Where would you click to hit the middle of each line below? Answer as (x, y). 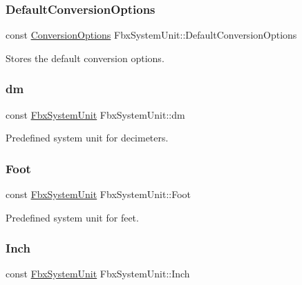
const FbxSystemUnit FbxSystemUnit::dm (95, 114)
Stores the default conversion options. (85, 58)
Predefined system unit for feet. (72, 217)
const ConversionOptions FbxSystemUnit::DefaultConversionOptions (151, 35)
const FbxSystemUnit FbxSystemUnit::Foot (98, 194)
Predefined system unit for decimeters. (87, 138)
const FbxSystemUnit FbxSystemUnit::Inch (98, 274)
